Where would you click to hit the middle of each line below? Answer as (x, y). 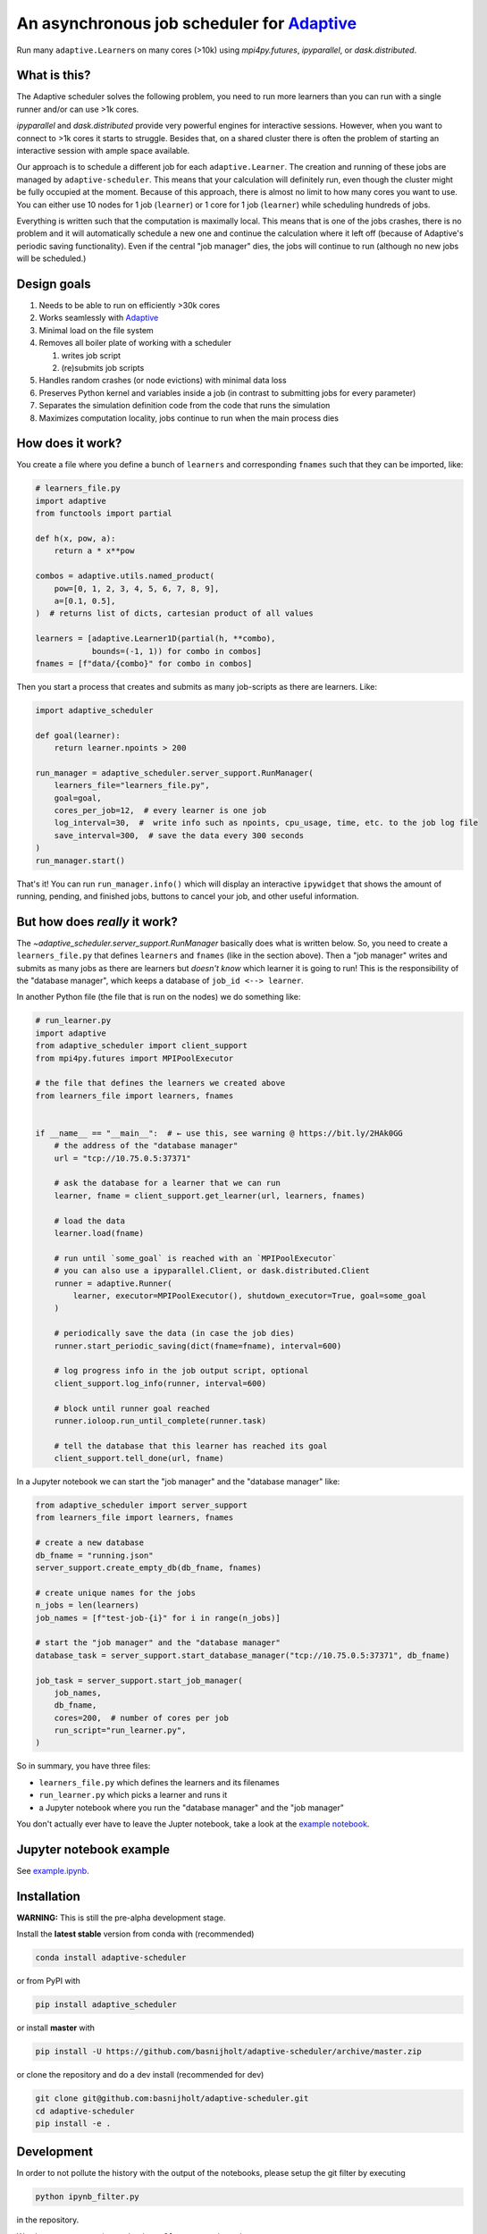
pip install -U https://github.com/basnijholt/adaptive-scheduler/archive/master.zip (228, 2052)
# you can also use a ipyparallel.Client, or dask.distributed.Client (212, 1271)
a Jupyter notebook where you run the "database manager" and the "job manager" (191, 1807)
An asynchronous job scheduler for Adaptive (187, 23)
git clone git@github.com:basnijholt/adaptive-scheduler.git (172, 2099)
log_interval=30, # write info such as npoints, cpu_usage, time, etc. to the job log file (266, 823)
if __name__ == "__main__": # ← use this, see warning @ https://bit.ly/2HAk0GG (219, 1133)
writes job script (91, 355)
